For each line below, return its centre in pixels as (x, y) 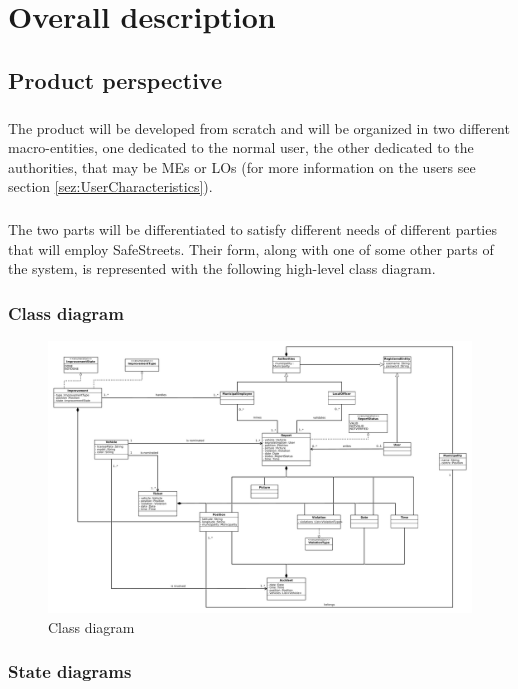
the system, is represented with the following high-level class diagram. (222, 268)
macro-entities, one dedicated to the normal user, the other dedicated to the (241, 147)
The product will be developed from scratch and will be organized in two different (259, 127)
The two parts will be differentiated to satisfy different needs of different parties (252, 229)
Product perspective (115, 79)
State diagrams (70, 671)
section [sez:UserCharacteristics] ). (110, 186)
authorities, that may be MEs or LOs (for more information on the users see (242, 166)
